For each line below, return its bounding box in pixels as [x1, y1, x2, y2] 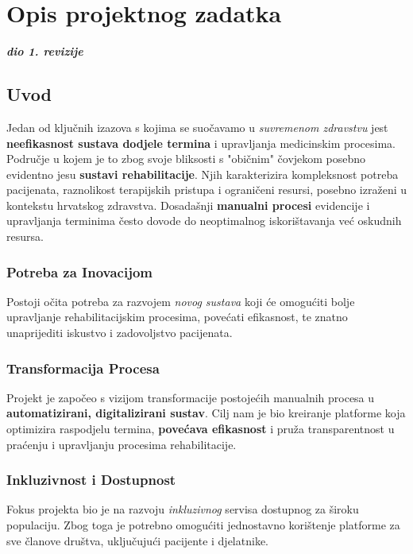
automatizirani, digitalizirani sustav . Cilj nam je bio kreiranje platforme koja [6, 405, 406, 421]
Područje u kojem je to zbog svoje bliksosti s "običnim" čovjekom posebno [6, 150, 366, 167]
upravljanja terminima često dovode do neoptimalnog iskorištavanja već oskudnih [6, 212, 402, 229]
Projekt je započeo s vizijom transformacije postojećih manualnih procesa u [6, 389, 375, 405]
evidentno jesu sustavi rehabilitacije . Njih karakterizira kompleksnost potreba [6, 165, 399, 182]
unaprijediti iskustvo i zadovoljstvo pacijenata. [6, 324, 233, 341]
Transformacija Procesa [6, 358, 160, 378]
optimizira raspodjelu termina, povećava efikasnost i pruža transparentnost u [6, 420, 395, 437]
